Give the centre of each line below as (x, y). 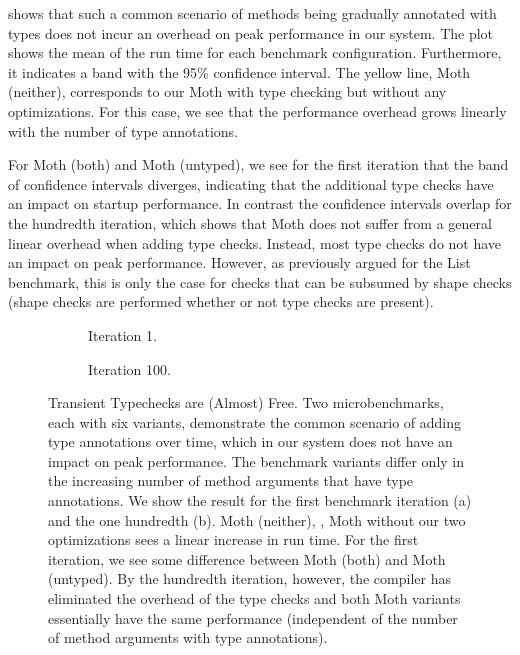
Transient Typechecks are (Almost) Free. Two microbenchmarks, (246, 402)
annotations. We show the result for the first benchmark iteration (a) (260, 500)
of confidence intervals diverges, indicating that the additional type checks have (251, 183)
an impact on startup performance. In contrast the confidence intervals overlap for (260, 203)
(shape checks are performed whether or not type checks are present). (221, 301)
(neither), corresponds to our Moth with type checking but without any (227, 91)
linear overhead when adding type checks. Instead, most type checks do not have (255, 242)
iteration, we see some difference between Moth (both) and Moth (247, 558)
